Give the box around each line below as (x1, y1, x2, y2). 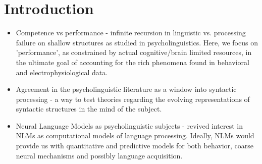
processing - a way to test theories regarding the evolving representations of (16, 93, 250, 104)
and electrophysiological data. (16, 67, 108, 77)
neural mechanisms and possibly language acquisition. (16, 150, 183, 160)
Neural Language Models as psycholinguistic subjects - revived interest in (16, 120, 243, 131)
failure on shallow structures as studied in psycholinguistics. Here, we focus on (16, 37, 258, 47)
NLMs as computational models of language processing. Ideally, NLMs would (16, 130, 254, 141)
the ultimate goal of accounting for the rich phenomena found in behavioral (16, 57, 249, 67)
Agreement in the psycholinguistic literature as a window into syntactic (16, 84, 237, 94)
